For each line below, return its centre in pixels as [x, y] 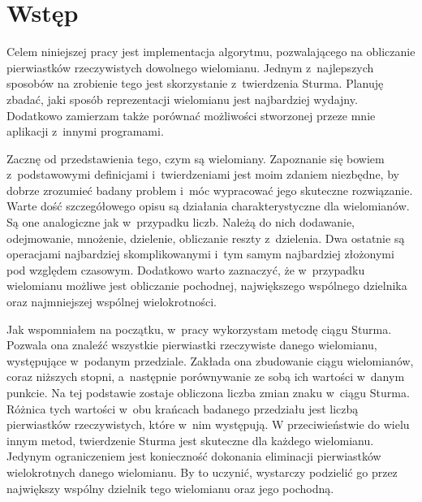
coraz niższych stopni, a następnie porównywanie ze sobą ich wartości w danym [206, 376]
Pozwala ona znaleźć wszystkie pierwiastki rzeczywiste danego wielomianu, [192, 345]
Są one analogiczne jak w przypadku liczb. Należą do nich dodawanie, [181, 222]
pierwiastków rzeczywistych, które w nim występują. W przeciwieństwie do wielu [208, 424]
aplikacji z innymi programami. [85, 131]
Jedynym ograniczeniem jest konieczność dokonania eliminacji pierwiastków [194, 456]
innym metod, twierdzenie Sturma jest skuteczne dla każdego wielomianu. [190, 440]
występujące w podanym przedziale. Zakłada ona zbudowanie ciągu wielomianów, [210, 360]
